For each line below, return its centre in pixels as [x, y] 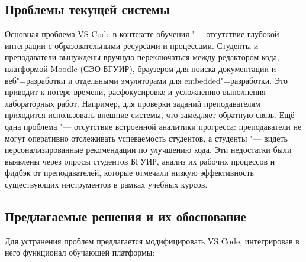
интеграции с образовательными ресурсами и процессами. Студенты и [132, 45]
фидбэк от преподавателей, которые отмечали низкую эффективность [129, 173]
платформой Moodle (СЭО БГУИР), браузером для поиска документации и [141, 68]
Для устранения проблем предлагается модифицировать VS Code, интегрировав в [152, 240]
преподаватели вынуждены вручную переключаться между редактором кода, [142, 57]
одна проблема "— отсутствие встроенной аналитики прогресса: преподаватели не [153, 126]
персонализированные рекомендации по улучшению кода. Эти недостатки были [148, 150]
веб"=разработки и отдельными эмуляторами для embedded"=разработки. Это [146, 80]
